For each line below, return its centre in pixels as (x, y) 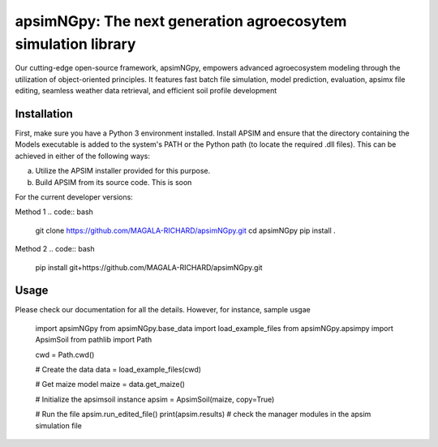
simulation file (59, 425)
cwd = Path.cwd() (65, 355)
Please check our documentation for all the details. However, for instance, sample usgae (163, 310)
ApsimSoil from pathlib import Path (94, 340)
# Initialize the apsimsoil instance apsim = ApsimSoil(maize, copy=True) (155, 399)
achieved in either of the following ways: (82, 156)
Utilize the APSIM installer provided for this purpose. (123, 171)
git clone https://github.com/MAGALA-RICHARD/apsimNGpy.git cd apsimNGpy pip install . (185, 230)
